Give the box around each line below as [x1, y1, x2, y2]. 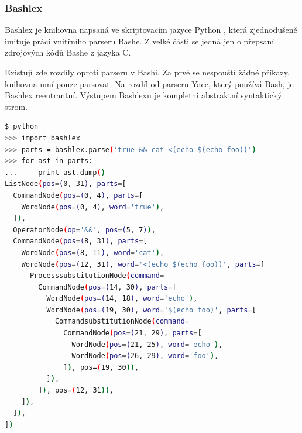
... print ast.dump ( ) [5, 168, 105, 177]
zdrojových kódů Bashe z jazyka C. [5, 46, 131, 59]
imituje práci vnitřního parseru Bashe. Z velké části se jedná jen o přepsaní [5, 35, 274, 47]
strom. [5, 100, 28, 112]
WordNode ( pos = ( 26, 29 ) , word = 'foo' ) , [71, 352, 219, 360]
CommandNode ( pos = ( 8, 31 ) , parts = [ [13, 237, 147, 246]
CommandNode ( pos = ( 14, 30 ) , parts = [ [38, 283, 177, 291]
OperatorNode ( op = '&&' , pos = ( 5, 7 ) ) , [13, 225, 156, 234]
